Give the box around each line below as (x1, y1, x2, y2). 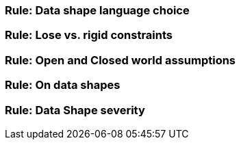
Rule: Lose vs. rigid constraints (5, 28, 173, 42)
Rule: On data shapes (5, 78, 120, 92)
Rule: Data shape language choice (5, 3, 190, 17)
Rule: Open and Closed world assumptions (5, 53, 236, 67)
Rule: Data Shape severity (5, 103, 145, 117)
